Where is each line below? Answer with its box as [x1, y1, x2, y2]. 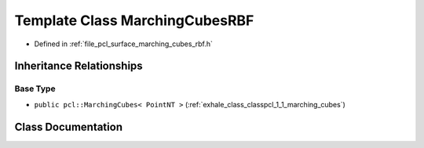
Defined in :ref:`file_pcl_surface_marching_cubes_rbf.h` [34, 39, 214, 49]
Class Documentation [14, 120, 123, 133]
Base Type [14, 83, 56, 94]
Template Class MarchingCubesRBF [14, 12, 254, 29]
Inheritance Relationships [14, 60, 143, 73]
